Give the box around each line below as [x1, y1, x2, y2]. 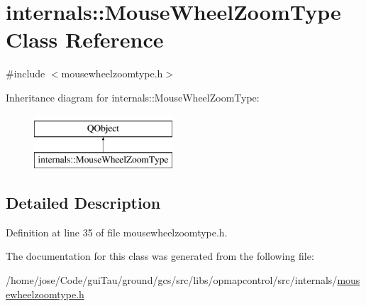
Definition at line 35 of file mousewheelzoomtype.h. [6, 224, 228, 239]
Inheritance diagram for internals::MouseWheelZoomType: [6, 89, 260, 104]
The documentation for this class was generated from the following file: [6, 248, 314, 263]
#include [6, 66, 45, 81]
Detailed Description [6, 192, 161, 214]
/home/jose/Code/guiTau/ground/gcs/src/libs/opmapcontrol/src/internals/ [6, 273, 338, 288]
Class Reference [6, 25, 164, 54]
